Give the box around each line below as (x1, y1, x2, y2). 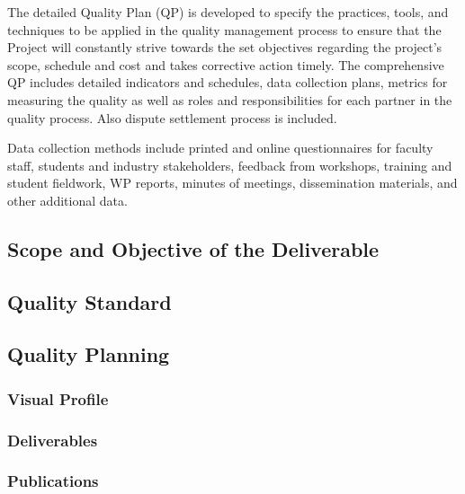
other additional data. (7, 190, 128, 209)
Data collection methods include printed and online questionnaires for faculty (7, 138, 434, 157)
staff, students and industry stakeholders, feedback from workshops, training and (7, 155, 452, 174)
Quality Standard (7, 287, 172, 315)
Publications (7, 470, 99, 492)
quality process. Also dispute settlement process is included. (7, 108, 337, 127)
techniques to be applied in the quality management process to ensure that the (7, 20, 442, 39)
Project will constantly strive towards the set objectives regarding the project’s (7, 38, 443, 57)
